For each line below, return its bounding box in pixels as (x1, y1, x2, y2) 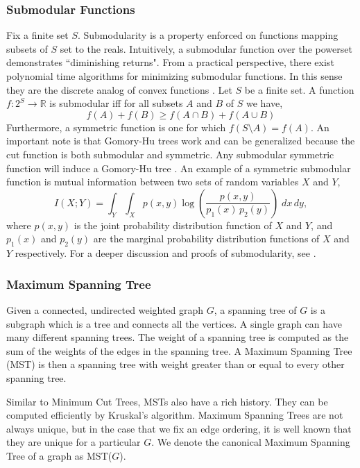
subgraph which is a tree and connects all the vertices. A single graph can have (6, 316, 342, 331)
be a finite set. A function (244, 82, 354, 97)
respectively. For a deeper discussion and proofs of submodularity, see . (15, 246, 316, 260)
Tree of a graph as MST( (6, 448, 112, 462)
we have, (246, 96, 283, 110)
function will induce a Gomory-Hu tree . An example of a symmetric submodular (6, 160, 351, 175)
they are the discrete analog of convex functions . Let (6, 82, 232, 97)
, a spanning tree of (214, 302, 297, 317)
